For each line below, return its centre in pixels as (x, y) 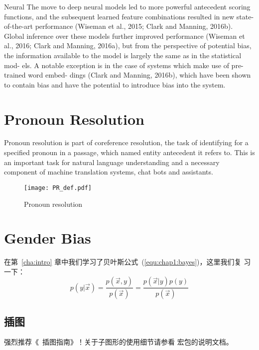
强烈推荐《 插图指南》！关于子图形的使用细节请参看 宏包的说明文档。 (119, 342)
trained (15, 75)
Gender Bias (48, 238)
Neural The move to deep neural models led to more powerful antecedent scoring (127, 6)
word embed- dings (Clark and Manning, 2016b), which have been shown (139, 75)
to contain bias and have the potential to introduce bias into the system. (115, 84)
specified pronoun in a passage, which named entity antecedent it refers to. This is (129, 152)
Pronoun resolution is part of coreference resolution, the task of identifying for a (126, 142)
